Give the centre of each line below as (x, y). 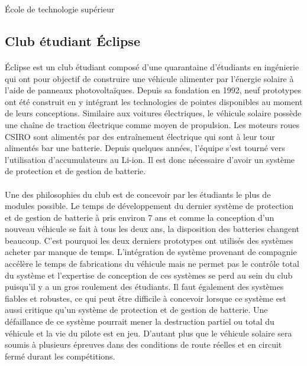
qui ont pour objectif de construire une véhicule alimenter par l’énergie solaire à (149, 78)
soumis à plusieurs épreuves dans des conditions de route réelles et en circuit (143, 344)
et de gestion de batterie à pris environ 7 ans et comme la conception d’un (140, 217)
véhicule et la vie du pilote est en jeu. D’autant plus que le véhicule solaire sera (148, 333)
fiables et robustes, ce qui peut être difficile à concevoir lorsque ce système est (146, 298)
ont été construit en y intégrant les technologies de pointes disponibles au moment (154, 101)
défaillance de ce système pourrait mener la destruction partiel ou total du (140, 321)
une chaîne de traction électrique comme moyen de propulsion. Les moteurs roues (152, 124)
